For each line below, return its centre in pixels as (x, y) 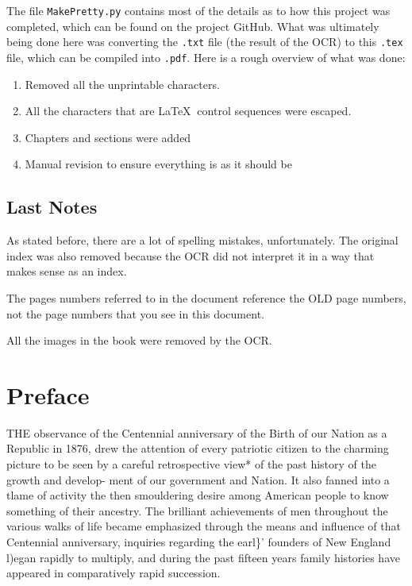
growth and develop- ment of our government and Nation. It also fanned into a (198, 479)
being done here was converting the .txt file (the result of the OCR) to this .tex (205, 42)
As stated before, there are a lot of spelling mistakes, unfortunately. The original (202, 240)
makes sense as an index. (67, 271)
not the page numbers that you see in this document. (135, 313)
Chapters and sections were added (108, 137)
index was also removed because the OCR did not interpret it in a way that (191, 255)
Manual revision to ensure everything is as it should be (158, 164)
